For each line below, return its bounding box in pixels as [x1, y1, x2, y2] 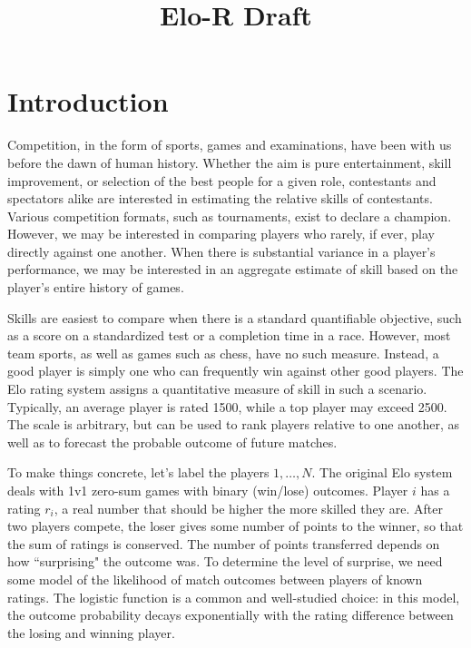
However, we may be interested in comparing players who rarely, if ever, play [7, 224, 435, 243]
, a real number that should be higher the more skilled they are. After [54, 498, 443, 517]
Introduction [7, 83, 169, 120]
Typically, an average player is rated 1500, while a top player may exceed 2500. [7, 397, 447, 416]
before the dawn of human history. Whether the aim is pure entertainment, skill [7, 152, 452, 172]
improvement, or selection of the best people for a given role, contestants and [7, 171, 437, 190]
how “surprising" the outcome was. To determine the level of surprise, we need [7, 552, 443, 571]
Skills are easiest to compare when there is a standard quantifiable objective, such [7, 308, 462, 327]
